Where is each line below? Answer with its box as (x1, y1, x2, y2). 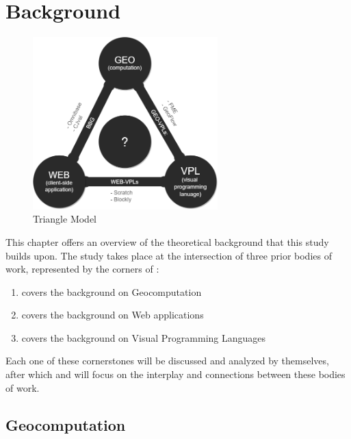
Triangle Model (33, 212, 97, 226)
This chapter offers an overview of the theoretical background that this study (5, 234, 329, 249)
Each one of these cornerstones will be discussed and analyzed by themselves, (5, 353, 329, 368)
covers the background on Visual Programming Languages (21, 330, 266, 344)
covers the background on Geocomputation (21, 284, 202, 299)
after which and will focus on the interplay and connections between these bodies (5, 367, 346, 381)
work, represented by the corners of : (5, 262, 159, 276)
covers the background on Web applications (21, 308, 204, 322)
